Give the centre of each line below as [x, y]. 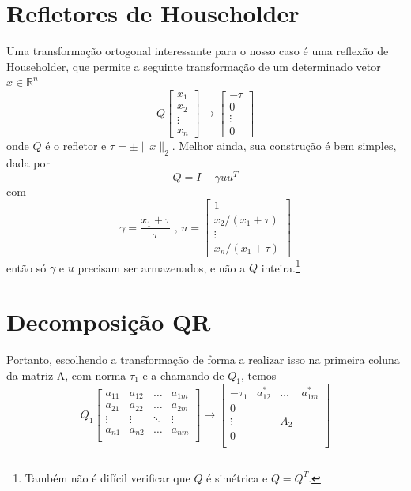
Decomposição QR [109, 322]
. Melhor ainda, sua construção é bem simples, [284, 146]
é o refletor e [76, 146]
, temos [258, 375]
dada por [28, 163]
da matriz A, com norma [66, 375]
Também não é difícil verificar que [107, 477]
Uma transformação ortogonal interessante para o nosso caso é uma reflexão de [198, 51]
